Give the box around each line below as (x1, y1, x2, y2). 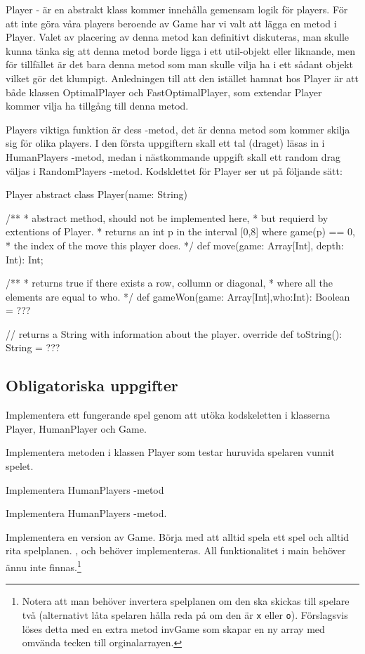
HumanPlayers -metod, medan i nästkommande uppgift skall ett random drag (6, 149, 340, 164)
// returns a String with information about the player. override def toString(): (6, 326, 343, 341)
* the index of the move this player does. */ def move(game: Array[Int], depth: (6, 237, 344, 252)
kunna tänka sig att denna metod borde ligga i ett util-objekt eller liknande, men (6, 43, 355, 58)
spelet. (6, 459, 34, 473)
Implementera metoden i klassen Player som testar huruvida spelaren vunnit (6, 445, 335, 459)
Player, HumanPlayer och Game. (6, 421, 147, 436)
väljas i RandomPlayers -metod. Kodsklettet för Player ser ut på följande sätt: (6, 163, 343, 178)
